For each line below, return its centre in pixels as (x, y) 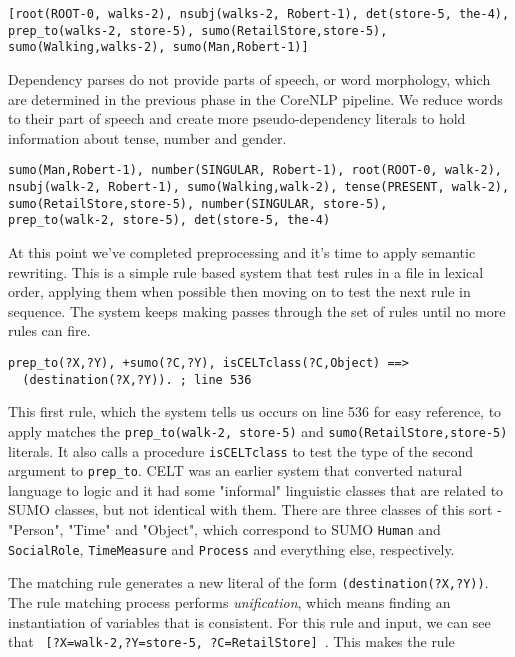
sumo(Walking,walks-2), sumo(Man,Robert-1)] (158, 47)
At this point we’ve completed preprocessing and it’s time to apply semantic (242, 251)
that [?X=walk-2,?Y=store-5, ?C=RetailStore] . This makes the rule (231, 641)
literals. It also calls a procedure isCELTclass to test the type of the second (240, 450)
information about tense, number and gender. (147, 137)
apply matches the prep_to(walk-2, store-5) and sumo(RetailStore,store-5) (258, 430)
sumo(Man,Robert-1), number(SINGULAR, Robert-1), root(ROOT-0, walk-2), (255, 170)
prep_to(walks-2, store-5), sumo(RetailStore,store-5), (198, 30)
